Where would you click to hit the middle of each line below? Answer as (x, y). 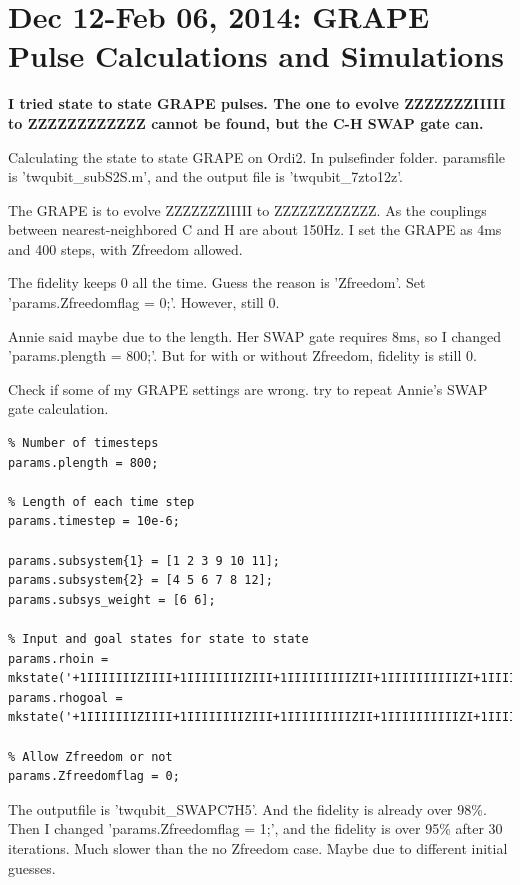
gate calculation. (58, 408)
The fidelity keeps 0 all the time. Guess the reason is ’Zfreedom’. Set (217, 282)
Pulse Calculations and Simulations (256, 55)
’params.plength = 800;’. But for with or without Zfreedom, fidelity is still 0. (242, 355)
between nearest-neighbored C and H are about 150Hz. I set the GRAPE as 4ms (255, 229)
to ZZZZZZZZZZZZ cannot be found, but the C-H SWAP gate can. (246, 122)
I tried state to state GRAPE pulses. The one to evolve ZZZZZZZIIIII (257, 103)
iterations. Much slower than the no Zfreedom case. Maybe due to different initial (258, 847)
